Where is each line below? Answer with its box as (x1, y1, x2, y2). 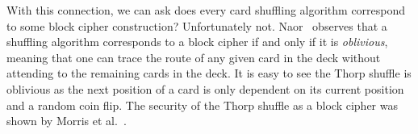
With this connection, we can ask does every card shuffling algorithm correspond (6, 2, 406, 18)
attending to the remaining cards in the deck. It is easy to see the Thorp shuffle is (6, 65, 412, 82)
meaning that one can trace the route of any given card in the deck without (6, 48, 381, 65)
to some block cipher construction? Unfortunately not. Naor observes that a (6, 17, 387, 34)
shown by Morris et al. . (6, 112, 127, 129)
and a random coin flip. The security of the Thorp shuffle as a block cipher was (6, 96, 399, 113)
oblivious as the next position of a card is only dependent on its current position (6, 80, 404, 97)
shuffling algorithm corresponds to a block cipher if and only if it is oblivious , (6, 33, 388, 50)
